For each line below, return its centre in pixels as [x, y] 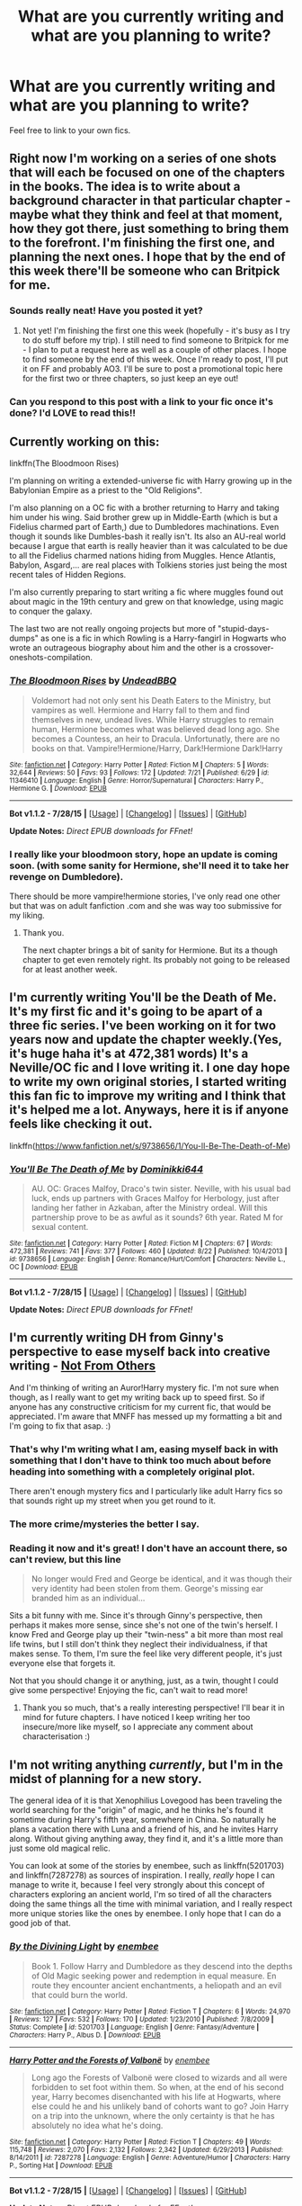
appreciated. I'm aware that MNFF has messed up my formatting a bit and [146, 1416]
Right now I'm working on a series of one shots [143, 159]
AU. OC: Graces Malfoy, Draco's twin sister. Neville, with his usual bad [161, 1188]
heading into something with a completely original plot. [132, 1471]
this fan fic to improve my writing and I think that [147, 1096]
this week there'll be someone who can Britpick [145, 271]
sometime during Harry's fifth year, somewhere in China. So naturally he [143, 1820]
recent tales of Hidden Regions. [68, 575]
